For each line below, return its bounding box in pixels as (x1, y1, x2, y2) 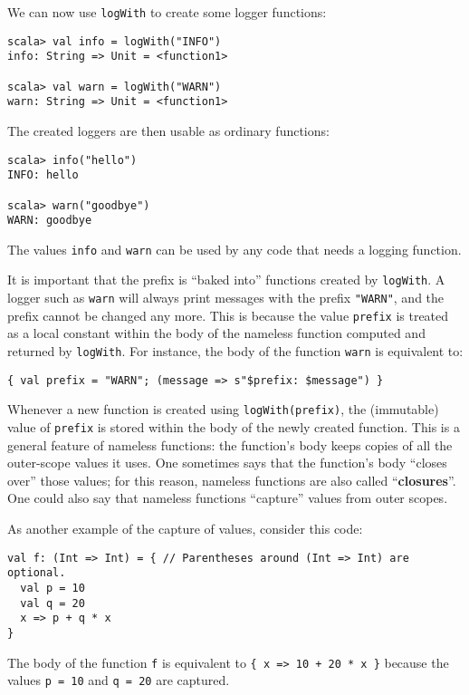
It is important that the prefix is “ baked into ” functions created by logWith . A (7, 270, 445, 289)
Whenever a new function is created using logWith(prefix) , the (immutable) (7, 400, 439, 419)
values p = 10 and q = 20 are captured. (7, 671, 230, 690)
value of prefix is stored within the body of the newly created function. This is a (7, 418, 460, 436)
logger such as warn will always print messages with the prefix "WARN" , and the (7, 288, 445, 307)
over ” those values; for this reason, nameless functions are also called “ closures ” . (7, 470, 456, 489)
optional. (7, 566, 66, 580)
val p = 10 (20, 581, 85, 594)
